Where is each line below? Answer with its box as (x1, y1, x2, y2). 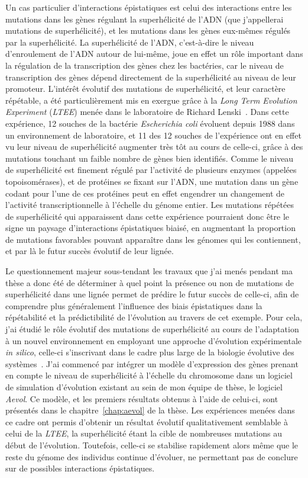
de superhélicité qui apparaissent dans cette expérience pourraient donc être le (5, 210, 290, 222)
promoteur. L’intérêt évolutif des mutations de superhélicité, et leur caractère (5, 82, 286, 95)
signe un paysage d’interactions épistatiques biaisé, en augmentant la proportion (5, 222, 296, 234)
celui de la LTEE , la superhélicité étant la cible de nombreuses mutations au (5, 427, 282, 439)
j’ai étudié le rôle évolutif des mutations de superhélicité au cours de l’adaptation (5, 323, 299, 335)
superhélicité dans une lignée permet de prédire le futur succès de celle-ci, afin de (5, 288, 299, 300)
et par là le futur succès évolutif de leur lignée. (5, 245, 174, 257)
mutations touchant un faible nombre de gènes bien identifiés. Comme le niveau (5, 152, 294, 164)
